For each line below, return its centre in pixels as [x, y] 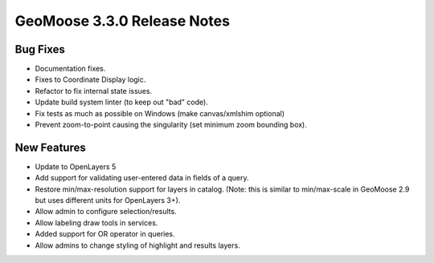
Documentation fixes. [70, 69]
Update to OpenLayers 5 [76, 166]
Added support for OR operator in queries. [105, 234]
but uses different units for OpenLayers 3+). [108, 200]
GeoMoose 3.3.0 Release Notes [123, 21]
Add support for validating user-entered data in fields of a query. [142, 178]
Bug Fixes [40, 49]
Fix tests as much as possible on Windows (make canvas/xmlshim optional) [160, 113]
